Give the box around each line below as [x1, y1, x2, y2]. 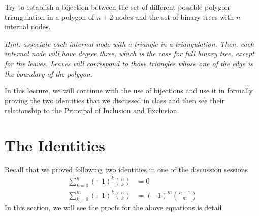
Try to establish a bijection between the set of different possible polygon [5, 2, 230, 12]
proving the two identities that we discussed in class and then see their [5, 95, 225, 105]
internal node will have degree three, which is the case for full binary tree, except [5, 48, 254, 59]
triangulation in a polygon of [5, 11, 94, 22]
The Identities [5, 135, 105, 156]
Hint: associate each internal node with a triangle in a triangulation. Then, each [5, 38, 254, 49]
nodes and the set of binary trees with [115, 11, 234, 22]
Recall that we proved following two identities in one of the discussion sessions [5, 164, 248, 175]
